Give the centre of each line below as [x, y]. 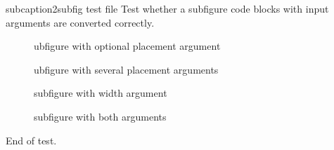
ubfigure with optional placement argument [127, 46]
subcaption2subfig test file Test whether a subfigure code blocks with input [167, 8]
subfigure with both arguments [100, 116]
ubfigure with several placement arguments [126, 69]
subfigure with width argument [101, 93]
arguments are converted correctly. [80, 22]
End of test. [31, 140]
